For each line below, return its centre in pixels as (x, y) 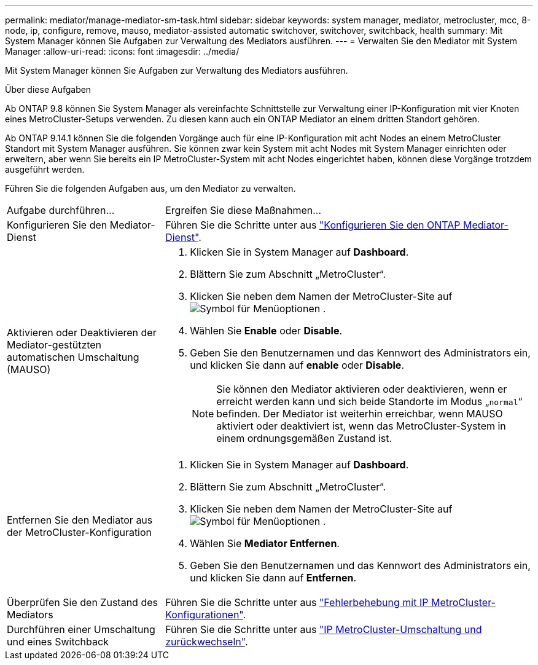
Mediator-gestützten (54, 345)
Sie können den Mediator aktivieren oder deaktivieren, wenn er (362, 389)
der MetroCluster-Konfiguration (80, 532)
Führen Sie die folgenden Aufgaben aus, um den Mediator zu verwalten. (150, 188)
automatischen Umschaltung (73, 357)
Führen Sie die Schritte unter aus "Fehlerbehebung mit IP (297, 602)
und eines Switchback (58, 642)
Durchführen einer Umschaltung (81, 629)
